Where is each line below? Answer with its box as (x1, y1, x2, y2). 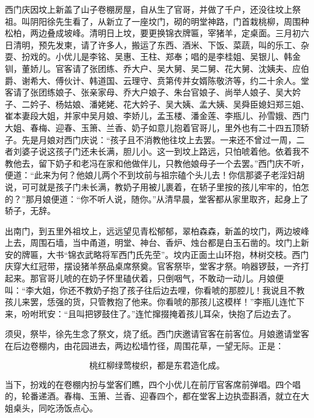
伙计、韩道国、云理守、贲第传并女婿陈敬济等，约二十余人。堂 (63, 74, 309, 86)
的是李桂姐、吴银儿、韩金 (199, 50, 301, 63)
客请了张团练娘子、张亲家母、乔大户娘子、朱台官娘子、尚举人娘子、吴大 (5, 86, 292, 98)
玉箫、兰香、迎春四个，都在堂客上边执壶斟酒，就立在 (89, 390, 301, 402)
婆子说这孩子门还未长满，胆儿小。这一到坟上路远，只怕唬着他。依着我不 (21, 145, 309, 158)
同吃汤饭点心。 (38, 401, 98, 414)
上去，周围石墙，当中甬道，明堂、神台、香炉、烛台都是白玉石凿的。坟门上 (5, 236, 301, 249)
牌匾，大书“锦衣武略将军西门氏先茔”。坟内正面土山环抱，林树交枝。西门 (21, 248, 309, 260)
